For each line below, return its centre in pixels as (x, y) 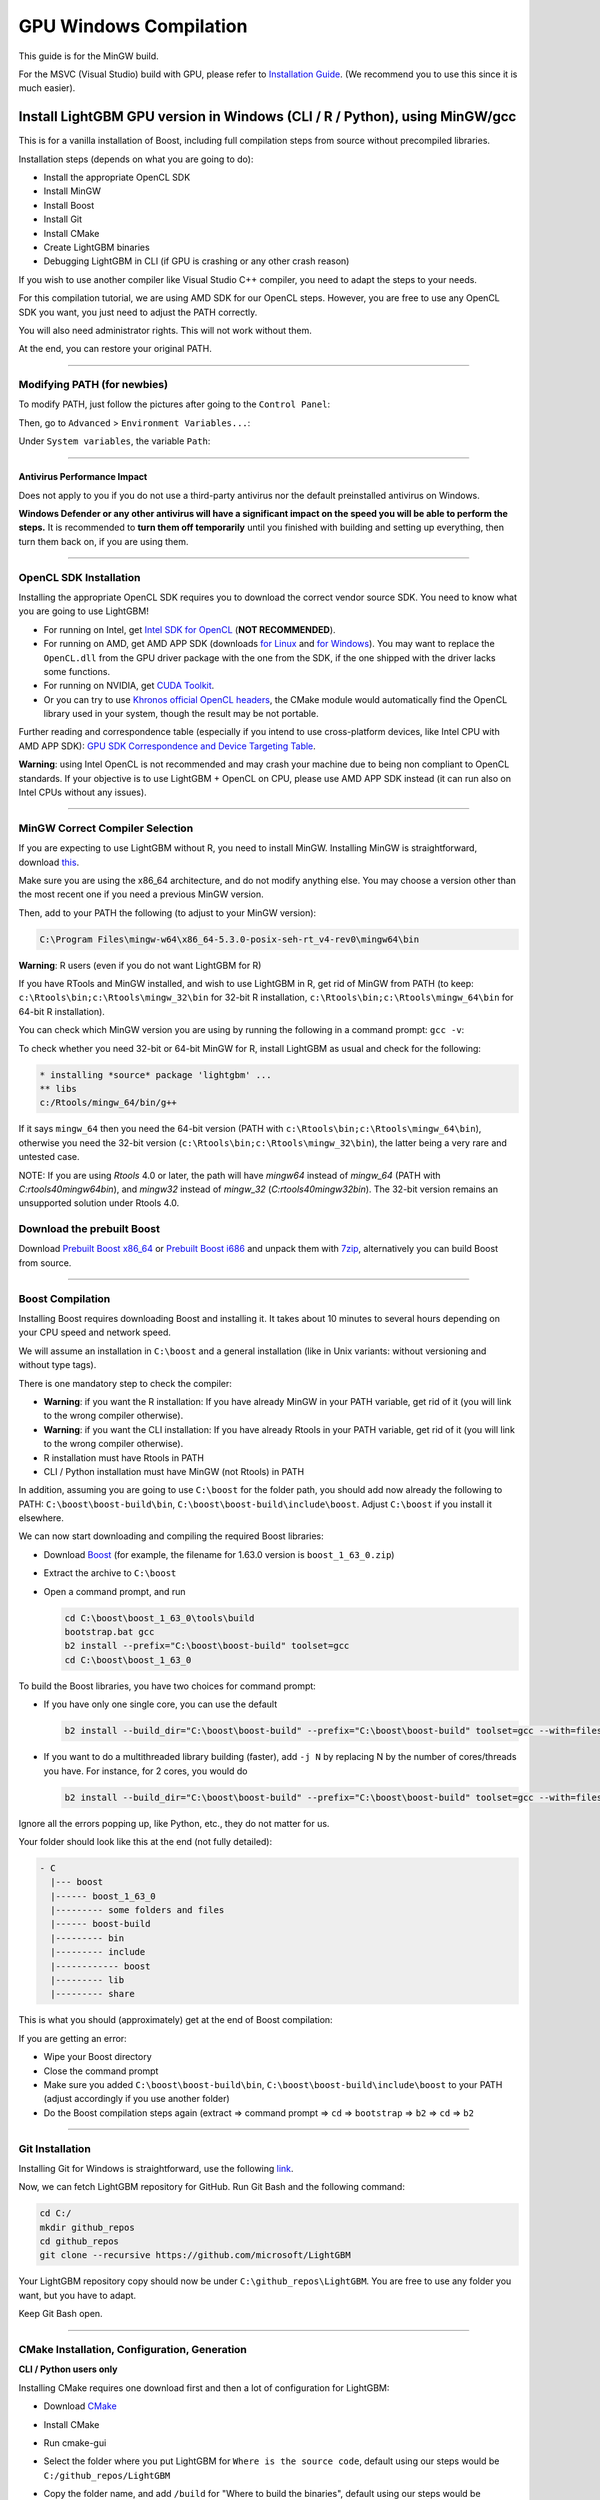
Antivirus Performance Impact (83, 477)
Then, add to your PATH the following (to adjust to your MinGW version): (167, 912)
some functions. (76, 671)
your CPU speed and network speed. (95, 1332)
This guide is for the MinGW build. (88, 56)
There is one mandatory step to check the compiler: (125, 1383)
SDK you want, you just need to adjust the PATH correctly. (138, 312)
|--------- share (92, 1994)
